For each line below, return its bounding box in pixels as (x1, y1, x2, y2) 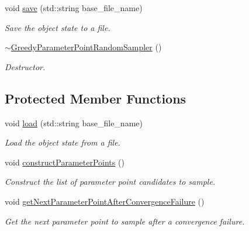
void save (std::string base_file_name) (5, 2, 143, 13)
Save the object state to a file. (5, 21, 110, 33)
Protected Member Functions (5, 89, 186, 107)
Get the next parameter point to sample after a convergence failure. (5, 215, 245, 227)
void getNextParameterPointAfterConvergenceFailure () (5, 195, 205, 207)
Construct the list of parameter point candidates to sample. (5, 175, 216, 188)
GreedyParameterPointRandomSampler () (11, 41, 162, 53)
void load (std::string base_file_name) (5, 116, 143, 129)
